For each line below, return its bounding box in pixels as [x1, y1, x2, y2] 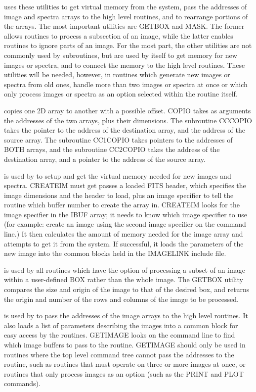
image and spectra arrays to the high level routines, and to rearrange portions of [4, 11, 248, 21]
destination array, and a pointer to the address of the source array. [4, 153, 206, 164]
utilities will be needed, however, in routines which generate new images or [4, 69, 230, 80]
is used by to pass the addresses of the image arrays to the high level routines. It [4, 310, 248, 321]
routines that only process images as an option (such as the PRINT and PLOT [4, 368, 244, 379]
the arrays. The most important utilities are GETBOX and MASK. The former [4, 21, 245, 31]
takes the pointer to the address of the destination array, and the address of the [4, 125, 245, 135]
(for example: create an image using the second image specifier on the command [4, 219, 246, 229]
